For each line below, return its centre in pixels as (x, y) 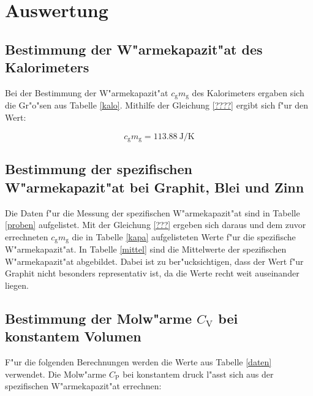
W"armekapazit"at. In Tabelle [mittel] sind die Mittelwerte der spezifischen (146, 249)
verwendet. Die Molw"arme (56, 374)
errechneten (27, 236)
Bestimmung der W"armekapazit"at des (134, 49)
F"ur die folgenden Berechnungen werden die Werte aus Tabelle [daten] (138, 362)
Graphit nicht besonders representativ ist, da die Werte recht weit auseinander (152, 273)
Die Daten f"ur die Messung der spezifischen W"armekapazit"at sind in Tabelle (153, 212)
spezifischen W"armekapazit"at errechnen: (83, 386)
